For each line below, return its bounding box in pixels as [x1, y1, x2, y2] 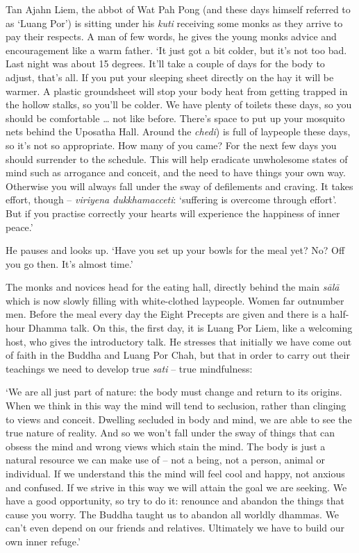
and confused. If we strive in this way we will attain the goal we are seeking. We [6, 479, 347, 494]
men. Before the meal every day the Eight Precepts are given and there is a [6, 307, 327, 321]
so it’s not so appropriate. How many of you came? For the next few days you [6, 137, 337, 152]
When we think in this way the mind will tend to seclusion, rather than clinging [6, 398, 347, 413]
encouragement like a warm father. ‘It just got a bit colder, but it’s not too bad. [6, 42, 347, 57]
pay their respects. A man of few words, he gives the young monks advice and [6, 29, 337, 44]
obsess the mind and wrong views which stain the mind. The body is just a [6, 439, 326, 453]
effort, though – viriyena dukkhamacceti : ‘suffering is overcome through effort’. [6, 192, 337, 207]
